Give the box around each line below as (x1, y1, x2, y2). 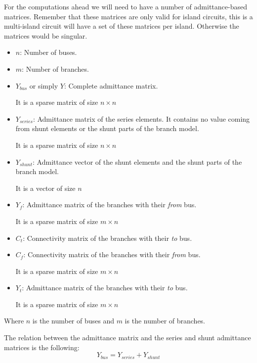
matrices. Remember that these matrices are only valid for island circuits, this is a (4, 11, 253, 21)
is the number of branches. (125, 316, 206, 326)
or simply (29, 80, 58, 91)
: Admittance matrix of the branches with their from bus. (22, 199, 197, 210)
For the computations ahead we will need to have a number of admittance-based (4, 1, 247, 11)
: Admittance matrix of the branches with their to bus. (22, 282, 188, 293)
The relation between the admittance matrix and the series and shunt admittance (4, 332, 251, 343)
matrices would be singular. (4, 30, 87, 41)
